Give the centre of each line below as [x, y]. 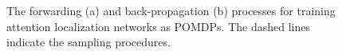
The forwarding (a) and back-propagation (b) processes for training [171, 10]
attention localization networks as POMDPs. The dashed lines [158, 26]
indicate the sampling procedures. [88, 42]
